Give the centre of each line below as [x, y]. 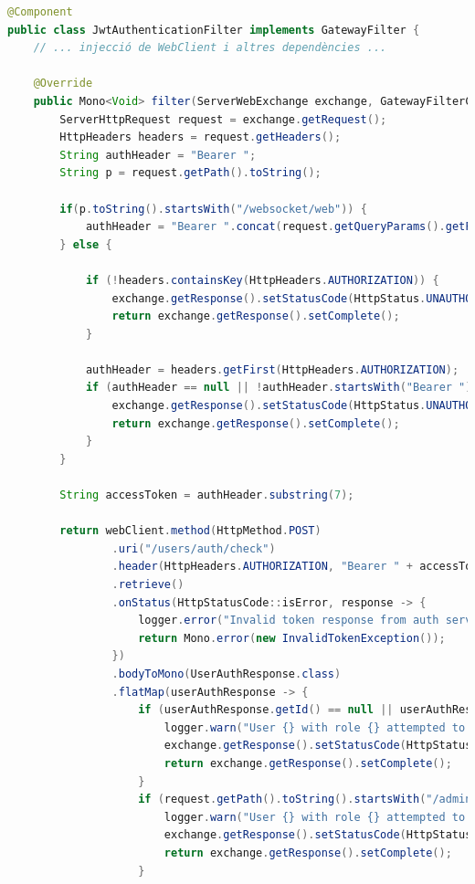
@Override [63, 84]
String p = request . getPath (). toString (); [190, 173]
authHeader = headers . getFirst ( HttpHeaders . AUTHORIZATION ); [272, 369]
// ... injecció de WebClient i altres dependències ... [210, 48]
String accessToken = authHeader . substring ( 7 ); [207, 495]
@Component [40, 12]
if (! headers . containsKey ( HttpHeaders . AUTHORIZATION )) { [262, 280]
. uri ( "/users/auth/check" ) [194, 548]
